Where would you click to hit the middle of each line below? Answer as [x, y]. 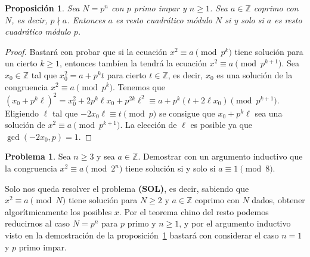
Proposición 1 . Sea [42, 8]
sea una [269, 113]
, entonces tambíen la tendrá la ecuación [133, 63]
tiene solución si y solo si [170, 168]
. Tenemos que [139, 86]
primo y [142, 223]
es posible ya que [221, 125]
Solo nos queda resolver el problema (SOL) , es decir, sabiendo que [127, 188]
